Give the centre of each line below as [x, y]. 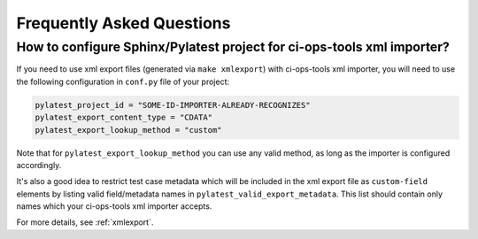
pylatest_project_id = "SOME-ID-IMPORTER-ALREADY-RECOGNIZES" [173, 105]
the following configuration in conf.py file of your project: [123, 81]
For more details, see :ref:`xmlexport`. [85, 222]
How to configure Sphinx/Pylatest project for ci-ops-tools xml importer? [233, 47]
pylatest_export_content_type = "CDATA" [123, 118]
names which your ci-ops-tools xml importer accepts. [114, 206]
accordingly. [39, 165]
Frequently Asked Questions [123, 23]
